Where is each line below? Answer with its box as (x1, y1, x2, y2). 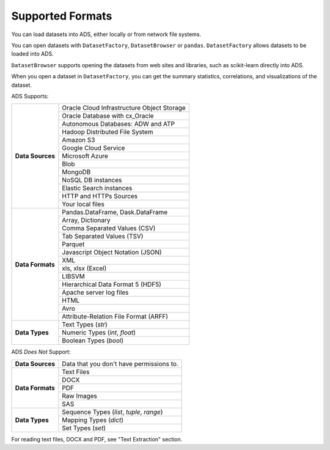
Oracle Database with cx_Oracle (62, 112, 154, 120)
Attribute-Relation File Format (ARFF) (62, 312, 168, 321)
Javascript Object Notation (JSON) (62, 248, 162, 257)
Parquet (62, 240, 85, 249)
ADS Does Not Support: (11, 349, 71, 356)
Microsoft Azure (62, 152, 108, 160)
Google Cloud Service (62, 144, 125, 152)
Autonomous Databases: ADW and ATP (62, 120, 175, 128)
